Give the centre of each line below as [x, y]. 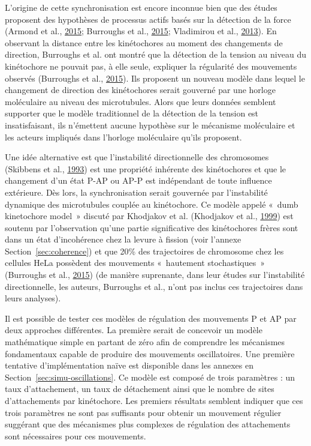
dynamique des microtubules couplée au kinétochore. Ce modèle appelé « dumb [152, 204]
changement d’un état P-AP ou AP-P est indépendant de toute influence [138, 180]
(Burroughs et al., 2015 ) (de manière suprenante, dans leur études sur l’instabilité [155, 275]
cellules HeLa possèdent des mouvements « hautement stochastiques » [135, 263]
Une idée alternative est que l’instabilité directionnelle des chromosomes [137, 157]
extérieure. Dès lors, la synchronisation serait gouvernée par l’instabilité [136, 192]
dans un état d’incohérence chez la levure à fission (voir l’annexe [123, 239]
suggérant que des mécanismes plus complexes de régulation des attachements [148, 424]
